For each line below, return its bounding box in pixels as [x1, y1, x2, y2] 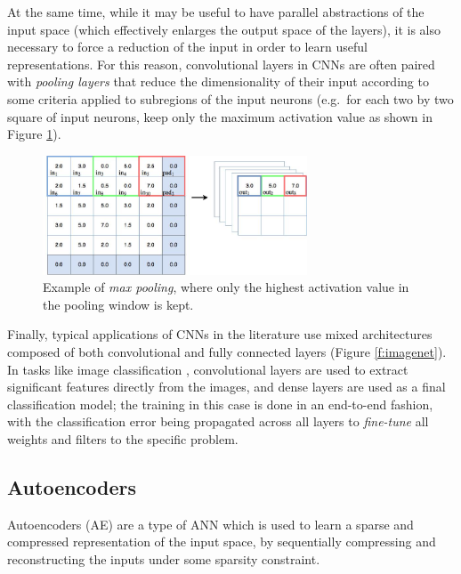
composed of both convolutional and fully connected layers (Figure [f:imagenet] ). [7, 342, 447, 360]
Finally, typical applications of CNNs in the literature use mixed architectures [7, 325, 433, 344]
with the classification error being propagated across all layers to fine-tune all [7, 412, 429, 431]
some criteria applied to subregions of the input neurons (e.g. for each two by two [7, 89, 454, 108]
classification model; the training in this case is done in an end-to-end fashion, [7, 394, 433, 413]
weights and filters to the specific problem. [7, 429, 239, 448]
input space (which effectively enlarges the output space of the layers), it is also [7, 20, 441, 38]
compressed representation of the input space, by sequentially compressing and [7, 532, 436, 551]
